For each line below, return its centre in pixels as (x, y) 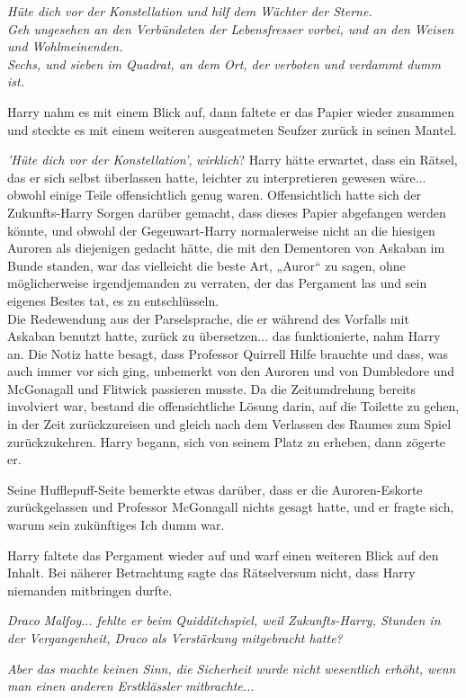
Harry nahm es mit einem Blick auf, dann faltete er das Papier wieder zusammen (231, 111)
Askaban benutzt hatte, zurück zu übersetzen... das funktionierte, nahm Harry (224, 336)
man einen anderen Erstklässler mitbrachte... (131, 686)
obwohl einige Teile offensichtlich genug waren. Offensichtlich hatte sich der (214, 195)
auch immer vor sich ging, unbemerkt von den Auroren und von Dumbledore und (231, 371)
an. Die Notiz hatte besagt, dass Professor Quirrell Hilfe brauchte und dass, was (228, 353)
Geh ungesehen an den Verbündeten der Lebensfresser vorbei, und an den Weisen (231, 28)
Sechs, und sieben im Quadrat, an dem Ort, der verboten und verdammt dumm (224, 63)
